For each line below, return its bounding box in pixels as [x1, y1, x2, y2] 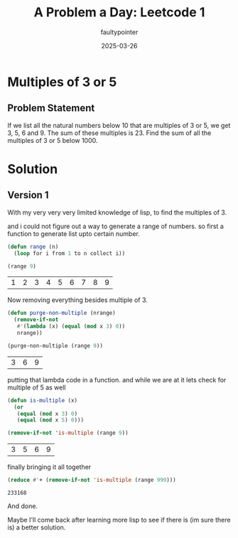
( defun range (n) [7, 243, 59, 250]
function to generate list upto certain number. [7, 229, 140, 238]
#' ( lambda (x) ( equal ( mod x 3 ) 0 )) [16, 323, 126, 330]
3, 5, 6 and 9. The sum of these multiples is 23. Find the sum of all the [7, 129, 212, 137]
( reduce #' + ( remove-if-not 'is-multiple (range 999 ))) [7, 477, 176, 484]
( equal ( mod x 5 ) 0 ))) [16, 416, 84, 424]
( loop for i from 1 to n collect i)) [13, 249, 126, 257]
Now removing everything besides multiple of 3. [7, 296, 148, 304]
